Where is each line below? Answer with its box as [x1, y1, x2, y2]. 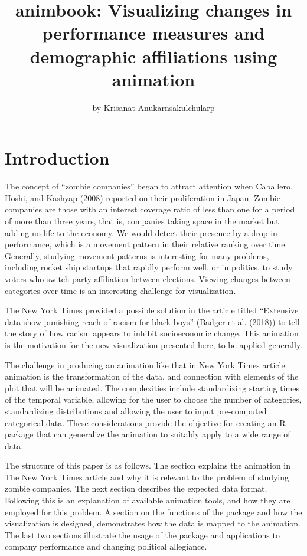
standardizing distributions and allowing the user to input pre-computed [5, 404, 267, 417]
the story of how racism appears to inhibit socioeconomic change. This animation [5, 327, 299, 339]
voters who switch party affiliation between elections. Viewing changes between [5, 272, 290, 284]
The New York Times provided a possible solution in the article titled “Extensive [5, 304, 299, 316]
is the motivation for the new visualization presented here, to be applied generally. [5, 338, 303, 351]
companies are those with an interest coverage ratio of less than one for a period [5, 203, 295, 215]
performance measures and [42, 21, 265, 45]
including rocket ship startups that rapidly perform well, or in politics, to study [5, 261, 293, 273]
